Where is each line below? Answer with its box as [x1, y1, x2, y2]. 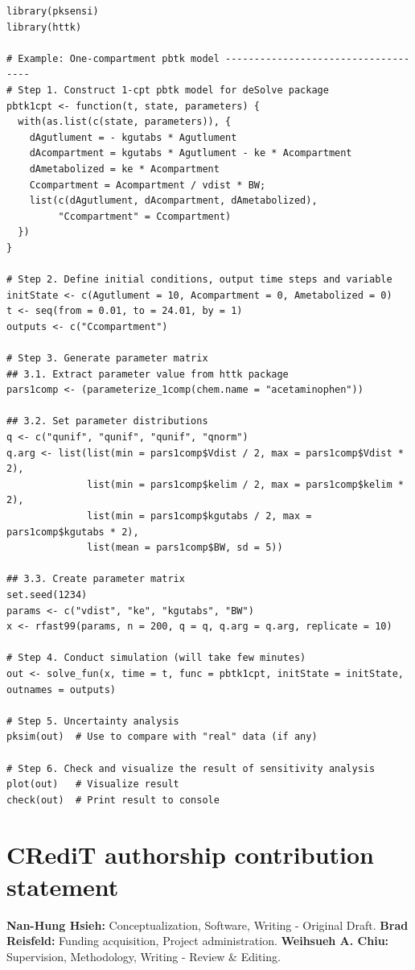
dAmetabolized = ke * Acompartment [29, 163, 220, 175]
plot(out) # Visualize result [6, 778, 179, 790]
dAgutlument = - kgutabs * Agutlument [29, 131, 237, 143]
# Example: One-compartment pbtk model [6, 52, 220, 64]
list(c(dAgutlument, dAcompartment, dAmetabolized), [29, 195, 318, 207]
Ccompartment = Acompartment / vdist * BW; [29, 179, 266, 191]
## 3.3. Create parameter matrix [6, 573, 185, 585]
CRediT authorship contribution [6, 838, 374, 871]
